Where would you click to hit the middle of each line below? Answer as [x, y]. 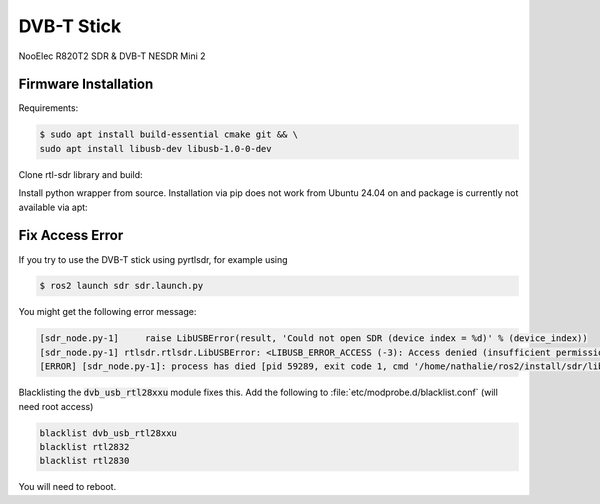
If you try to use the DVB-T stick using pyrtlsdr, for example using [153, 259]
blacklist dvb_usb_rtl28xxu [108, 433]
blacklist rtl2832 [84, 446]
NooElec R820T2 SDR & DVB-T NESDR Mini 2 [112, 56]
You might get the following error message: [107, 312]
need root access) [56, 406]
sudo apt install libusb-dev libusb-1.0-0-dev [155, 148]
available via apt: [53, 207]
